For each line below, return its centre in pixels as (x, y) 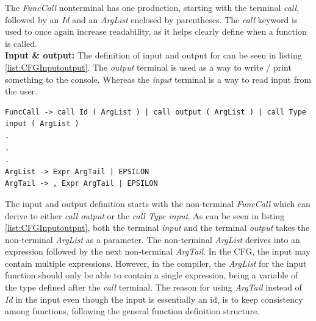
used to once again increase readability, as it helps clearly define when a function (156, 31)
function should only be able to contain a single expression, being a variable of (152, 275)
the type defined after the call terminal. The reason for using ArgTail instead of (153, 287)
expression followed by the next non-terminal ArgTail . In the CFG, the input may (158, 251)
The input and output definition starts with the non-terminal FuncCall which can (158, 203)
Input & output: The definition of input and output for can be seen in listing (153, 55)
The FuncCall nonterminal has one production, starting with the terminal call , (152, 7)
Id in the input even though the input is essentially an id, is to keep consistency (154, 299)
